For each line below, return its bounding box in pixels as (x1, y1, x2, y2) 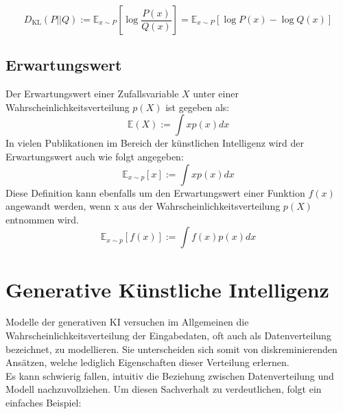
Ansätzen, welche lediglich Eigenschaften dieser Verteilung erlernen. (5, 355, 289, 369)
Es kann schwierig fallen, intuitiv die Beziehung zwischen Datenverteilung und (5, 368, 334, 382)
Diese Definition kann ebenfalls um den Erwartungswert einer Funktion (5, 185, 305, 199)
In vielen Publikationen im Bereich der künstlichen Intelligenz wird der (5, 136, 305, 150)
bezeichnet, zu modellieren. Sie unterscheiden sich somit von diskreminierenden (5, 341, 338, 356)
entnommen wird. (5, 212, 79, 226)
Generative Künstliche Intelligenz (5, 275, 329, 303)
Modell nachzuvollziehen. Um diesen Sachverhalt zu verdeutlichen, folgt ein (5, 382, 322, 396)
